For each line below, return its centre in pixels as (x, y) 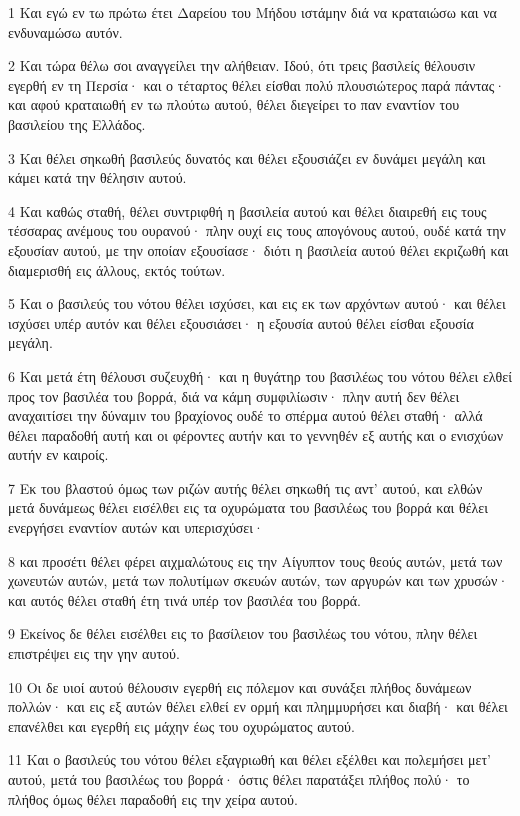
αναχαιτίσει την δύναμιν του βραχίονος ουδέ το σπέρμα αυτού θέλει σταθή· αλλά (245, 415)
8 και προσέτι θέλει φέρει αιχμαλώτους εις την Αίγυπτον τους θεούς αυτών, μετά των (255, 560)
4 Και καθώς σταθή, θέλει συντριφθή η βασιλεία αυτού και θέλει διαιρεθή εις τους (247, 210)
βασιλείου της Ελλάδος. (77, 123)
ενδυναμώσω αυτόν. (65, 31)
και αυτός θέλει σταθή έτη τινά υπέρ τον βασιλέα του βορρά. (185, 599)
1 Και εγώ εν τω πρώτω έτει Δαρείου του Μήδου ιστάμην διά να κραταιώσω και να (252, 12)
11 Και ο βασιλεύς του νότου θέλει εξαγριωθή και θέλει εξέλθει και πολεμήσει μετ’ (249, 759)
